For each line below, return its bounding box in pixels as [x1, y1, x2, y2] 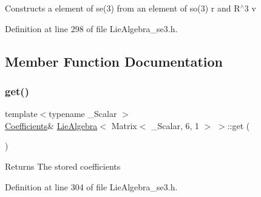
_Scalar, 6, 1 [151, 119, 200, 132]
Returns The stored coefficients [5, 159, 121, 172]
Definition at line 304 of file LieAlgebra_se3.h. [5, 180, 178, 193]
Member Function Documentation [5, 52, 223, 70]
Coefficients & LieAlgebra [5, 119, 98, 132]
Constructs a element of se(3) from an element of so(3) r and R [5, 2, 240, 14]
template [5, 107, 38, 120]
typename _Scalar [49, 107, 117, 120]
